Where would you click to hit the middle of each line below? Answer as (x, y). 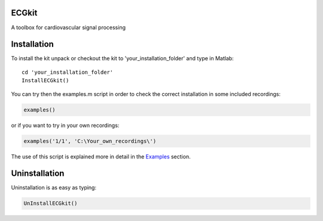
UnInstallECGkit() (51, 203)
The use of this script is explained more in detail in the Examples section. (101, 156)
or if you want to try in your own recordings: (65, 125)
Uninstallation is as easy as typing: (54, 188)
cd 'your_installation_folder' (68, 72)
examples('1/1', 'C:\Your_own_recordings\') (90, 141)
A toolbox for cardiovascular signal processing (68, 27)
